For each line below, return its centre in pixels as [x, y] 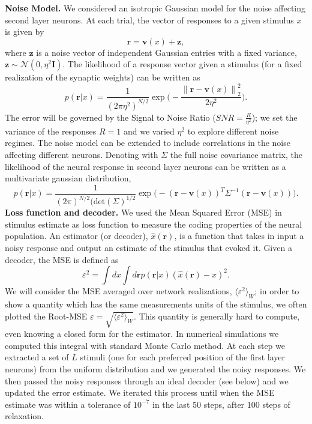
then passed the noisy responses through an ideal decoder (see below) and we [147, 380]
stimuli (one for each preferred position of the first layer [183, 357]
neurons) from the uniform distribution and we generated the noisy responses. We [155, 369]
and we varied [149, 131]
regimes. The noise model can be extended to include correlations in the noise [148, 143]
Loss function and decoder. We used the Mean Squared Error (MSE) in [143, 212]
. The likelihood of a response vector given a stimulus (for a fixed [182, 64]
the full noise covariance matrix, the [236, 154]
